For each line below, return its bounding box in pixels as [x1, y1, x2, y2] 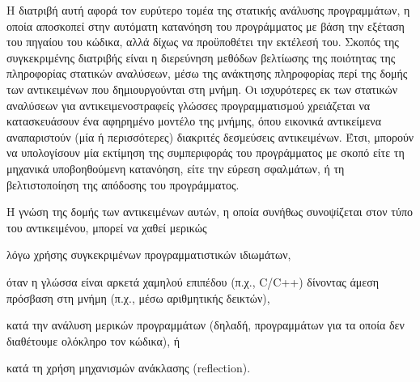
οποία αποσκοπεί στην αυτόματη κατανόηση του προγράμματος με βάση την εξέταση [6, 17, 405, 34]
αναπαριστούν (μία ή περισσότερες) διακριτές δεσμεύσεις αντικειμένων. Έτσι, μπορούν [6, 128, 414, 145]
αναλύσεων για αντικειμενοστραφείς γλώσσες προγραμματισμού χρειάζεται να [6, 96, 371, 113]
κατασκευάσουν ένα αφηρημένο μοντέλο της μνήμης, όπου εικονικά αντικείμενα [6, 112, 381, 129]
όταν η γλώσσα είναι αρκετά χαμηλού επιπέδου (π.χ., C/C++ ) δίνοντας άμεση [6, 273, 380, 290]
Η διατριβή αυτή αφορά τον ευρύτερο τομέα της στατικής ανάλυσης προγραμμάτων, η [6, 2, 410, 18]
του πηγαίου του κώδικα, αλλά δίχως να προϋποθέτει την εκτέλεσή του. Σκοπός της [6, 33, 399, 50]
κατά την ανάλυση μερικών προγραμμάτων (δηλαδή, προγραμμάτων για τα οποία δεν [6, 316, 405, 333]
